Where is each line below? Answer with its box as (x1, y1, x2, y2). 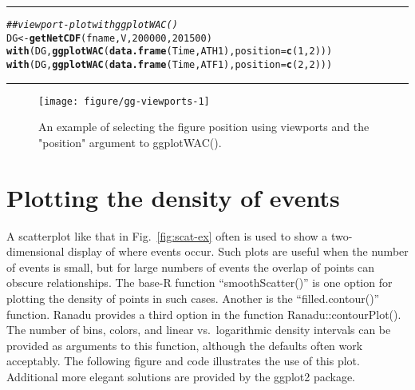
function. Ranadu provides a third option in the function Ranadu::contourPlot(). (6, 305, 401, 322)
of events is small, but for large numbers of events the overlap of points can (6, 258, 375, 275)
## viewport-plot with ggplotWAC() (6, 19, 178, 30)
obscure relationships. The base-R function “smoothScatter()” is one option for (6, 274, 393, 291)
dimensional (6, 243, 65, 260)
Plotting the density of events (6, 181, 340, 213)
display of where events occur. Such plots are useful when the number (68, 243, 409, 260)
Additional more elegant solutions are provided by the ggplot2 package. (6, 368, 356, 384)
